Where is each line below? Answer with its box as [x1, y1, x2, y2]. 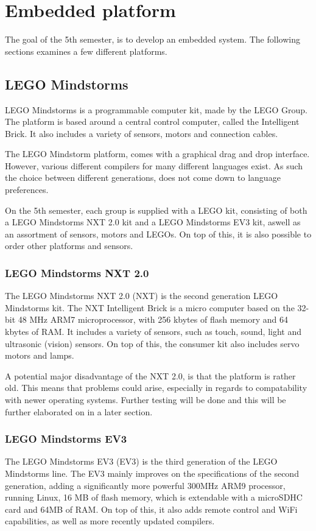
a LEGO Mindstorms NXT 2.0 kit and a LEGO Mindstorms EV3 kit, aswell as [5, 216, 301, 228]
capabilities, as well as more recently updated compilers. [5, 515, 215, 527]
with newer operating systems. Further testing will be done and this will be [5, 393, 286, 406]
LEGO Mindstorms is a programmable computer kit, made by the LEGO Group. [5, 103, 307, 116]
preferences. [5, 183, 49, 196]
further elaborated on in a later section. [5, 405, 153, 418]
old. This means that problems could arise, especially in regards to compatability [5, 381, 307, 394]
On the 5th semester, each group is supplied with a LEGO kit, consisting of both [5, 203, 307, 216]
